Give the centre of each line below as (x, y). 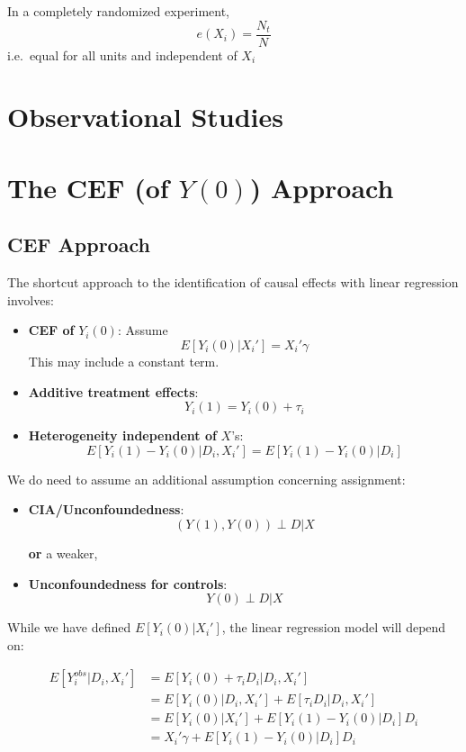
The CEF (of (88, 187)
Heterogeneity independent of (122, 435)
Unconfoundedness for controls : (128, 583)
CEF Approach (79, 245)
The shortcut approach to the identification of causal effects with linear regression (233, 282)
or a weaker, (63, 553)
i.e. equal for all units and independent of (122, 54)
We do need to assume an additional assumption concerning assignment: (206, 479)
